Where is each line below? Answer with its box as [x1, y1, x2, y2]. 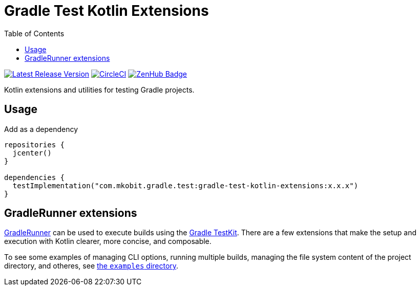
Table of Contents [4, 29, 65, 38]
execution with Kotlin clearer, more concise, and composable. [4, 237, 212, 246]
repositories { [4, 140, 65, 149]
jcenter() [12, 148, 52, 157]
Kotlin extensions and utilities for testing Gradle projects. [4, 85, 195, 94]
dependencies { [4, 173, 65, 182]
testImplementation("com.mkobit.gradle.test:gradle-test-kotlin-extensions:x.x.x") [12, 181, 359, 190]
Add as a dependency [4, 124, 78, 133]
